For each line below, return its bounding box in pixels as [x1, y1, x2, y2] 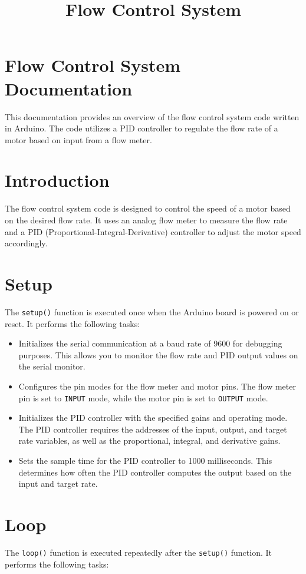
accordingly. [5, 237, 48, 249]
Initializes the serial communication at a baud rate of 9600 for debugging [18, 337, 282, 349]
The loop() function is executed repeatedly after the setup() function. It [5, 546, 272, 558]
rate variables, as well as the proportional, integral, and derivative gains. [18, 434, 281, 447]
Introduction [5, 168, 110, 192]
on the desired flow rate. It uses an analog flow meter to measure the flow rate [5, 214, 288, 226]
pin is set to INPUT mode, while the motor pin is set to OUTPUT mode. [18, 391, 268, 404]
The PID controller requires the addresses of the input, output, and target [18, 423, 287, 435]
